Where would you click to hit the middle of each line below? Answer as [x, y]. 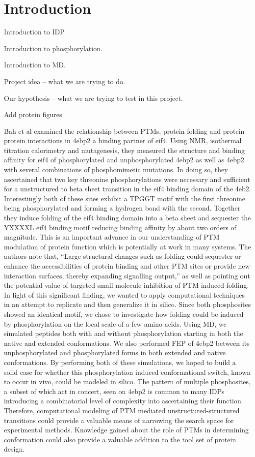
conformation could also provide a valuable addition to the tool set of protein [120, 439]
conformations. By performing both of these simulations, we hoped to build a [120, 362]
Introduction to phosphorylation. [53, 48]
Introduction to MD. [35, 65]
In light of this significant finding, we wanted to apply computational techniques [125, 294]
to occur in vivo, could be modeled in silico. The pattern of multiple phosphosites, [127, 381]
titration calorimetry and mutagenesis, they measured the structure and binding [124, 150]
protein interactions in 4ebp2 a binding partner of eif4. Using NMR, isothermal [123, 140]
